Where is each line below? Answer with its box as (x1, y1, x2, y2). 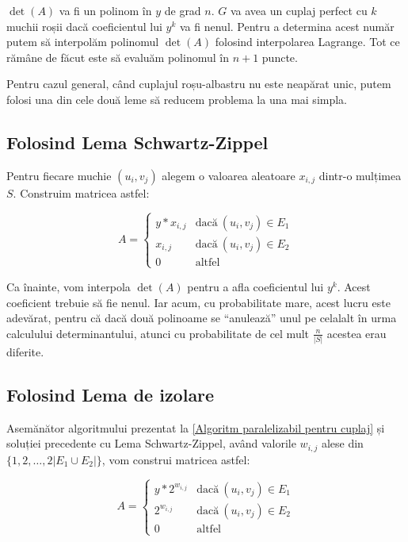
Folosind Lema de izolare (6, 382, 215, 407)
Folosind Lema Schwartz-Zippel (6, 129, 269, 154)
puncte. (261, 48, 298, 65)
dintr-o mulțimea (318, 167, 402, 183)
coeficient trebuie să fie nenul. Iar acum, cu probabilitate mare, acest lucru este (6, 294, 391, 310)
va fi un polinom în (59, 2, 152, 18)
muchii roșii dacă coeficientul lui (6, 17, 162, 34)
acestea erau (326, 325, 387, 341)
